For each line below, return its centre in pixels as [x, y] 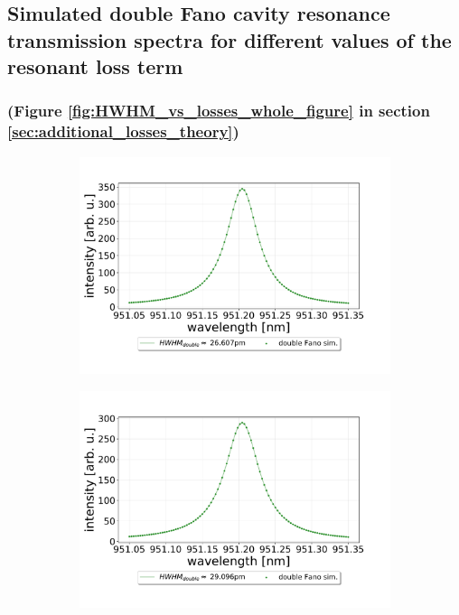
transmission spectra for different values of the [229, 39]
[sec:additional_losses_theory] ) [123, 131]
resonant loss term [95, 66]
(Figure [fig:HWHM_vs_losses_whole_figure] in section [219, 111]
